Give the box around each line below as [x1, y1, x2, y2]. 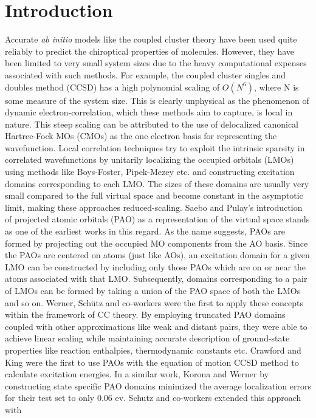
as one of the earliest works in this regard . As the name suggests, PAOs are [5, 225, 286, 238]
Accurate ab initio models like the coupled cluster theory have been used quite [5, 33, 297, 46]
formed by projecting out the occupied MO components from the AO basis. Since [5, 236, 308, 249]
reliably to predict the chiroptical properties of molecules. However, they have [5, 44, 294, 57]
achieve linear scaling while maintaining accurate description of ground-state [5, 332, 290, 344]
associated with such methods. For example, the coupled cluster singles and [5, 68, 286, 81]
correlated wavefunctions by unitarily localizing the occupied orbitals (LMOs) [5, 153, 294, 166]
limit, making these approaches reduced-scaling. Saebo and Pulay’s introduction [5, 200, 303, 213]
